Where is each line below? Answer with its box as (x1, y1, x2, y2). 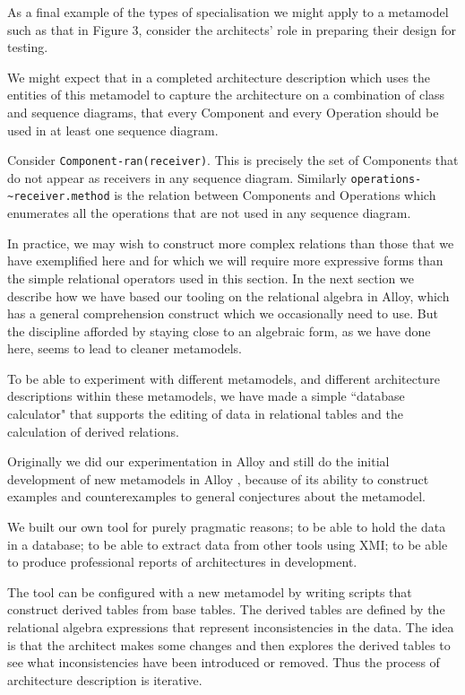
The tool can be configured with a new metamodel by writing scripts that (7, 582, 412, 601)
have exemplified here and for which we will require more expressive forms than (7, 251, 443, 270)
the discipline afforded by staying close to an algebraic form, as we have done (7, 321, 431, 340)
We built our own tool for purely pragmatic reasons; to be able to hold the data (7, 517, 446, 536)
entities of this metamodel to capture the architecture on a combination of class (7, 85, 445, 104)
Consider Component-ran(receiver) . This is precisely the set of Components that (7, 151, 459, 169)
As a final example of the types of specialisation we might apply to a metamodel (7, 3, 449, 21)
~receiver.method (7, 190, 110, 204)
